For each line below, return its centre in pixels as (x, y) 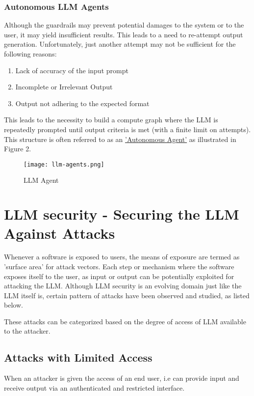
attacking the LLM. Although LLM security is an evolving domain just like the (123, 286)
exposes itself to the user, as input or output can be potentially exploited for (119, 276)
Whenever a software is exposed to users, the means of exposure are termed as (122, 257)
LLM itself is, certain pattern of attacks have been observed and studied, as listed (127, 295)
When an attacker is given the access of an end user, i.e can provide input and (122, 378)
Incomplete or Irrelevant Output (64, 87)
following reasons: (30, 54)
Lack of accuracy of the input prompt (72, 70)
